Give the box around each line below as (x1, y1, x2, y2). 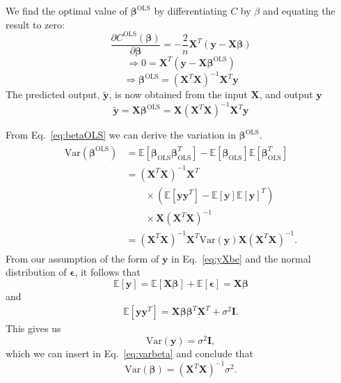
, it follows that (74, 265, 141, 279)
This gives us (6, 321, 61, 336)
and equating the (262, 3, 335, 17)
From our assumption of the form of (6, 251, 159, 265)
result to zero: (6, 17, 65, 31)
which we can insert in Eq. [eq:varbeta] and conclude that (6, 346, 253, 361)
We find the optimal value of (6, 3, 128, 17)
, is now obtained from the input (109, 87, 248, 102)
